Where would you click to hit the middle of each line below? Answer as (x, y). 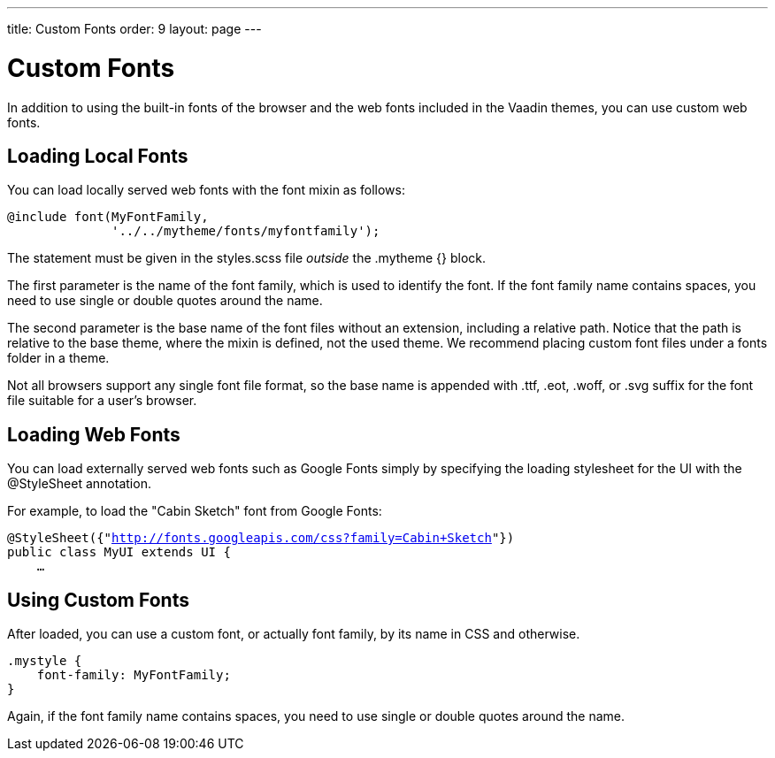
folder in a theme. (58, 358)
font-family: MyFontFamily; (134, 675)
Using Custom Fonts (98, 600)
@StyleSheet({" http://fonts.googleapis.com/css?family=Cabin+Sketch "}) (261, 538)
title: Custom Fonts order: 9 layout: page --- (134, 29)
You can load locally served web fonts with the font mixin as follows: (206, 190)
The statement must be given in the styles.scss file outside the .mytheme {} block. (247, 258)
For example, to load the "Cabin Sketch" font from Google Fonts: (195, 511)
